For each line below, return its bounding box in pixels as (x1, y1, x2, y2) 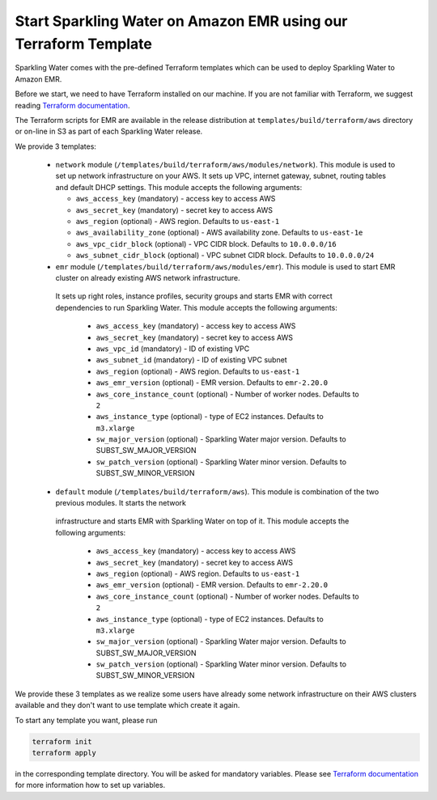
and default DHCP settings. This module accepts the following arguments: (55, 182, 303, 192)
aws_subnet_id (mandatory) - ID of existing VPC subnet (95, 355, 287, 365)
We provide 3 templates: (15, 142, 97, 151)
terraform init (32, 737, 92, 746)
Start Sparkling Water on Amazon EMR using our (15, 12, 348, 30)
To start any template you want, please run (15, 715, 158, 725)
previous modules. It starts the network (55, 498, 186, 508)
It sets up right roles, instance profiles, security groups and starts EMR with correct (55, 291, 333, 301)
